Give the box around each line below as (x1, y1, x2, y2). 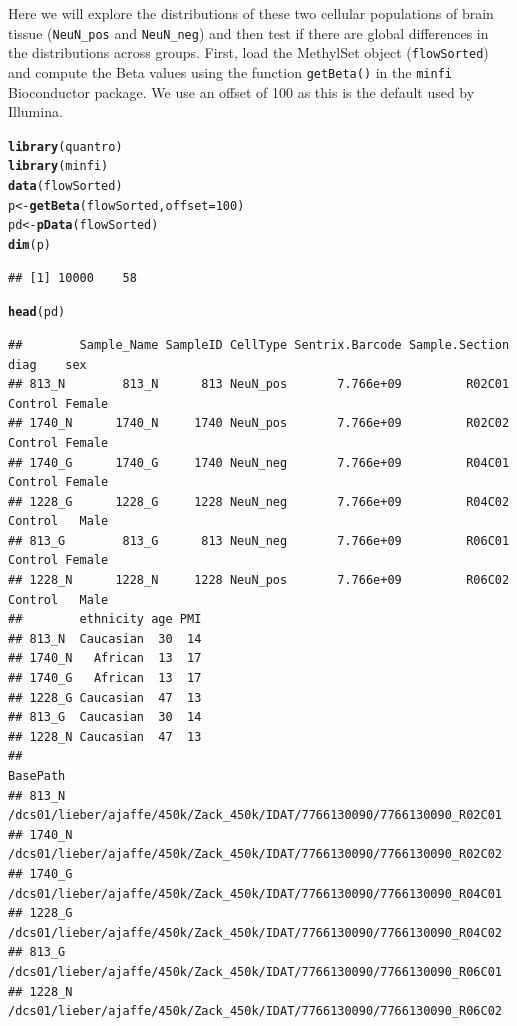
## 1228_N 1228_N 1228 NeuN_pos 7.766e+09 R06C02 (8, 573, 510, 588)
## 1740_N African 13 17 (8, 651, 202, 666)
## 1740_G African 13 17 (8, 671, 202, 686)
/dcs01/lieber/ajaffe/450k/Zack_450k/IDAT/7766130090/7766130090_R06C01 (8, 964, 502, 979)
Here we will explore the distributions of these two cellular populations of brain (8, 3, 494, 23)
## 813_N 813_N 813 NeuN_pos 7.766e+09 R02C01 (8, 377, 510, 392)
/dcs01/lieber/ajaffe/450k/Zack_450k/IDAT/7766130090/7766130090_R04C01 (8, 886, 502, 901)
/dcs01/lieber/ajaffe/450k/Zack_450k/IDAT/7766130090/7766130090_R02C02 (8, 847, 502, 862)
